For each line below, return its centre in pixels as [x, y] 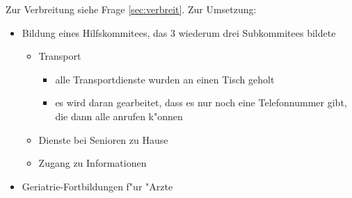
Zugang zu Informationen [93, 163]
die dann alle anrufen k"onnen [119, 116]
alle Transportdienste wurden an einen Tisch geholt [165, 79]
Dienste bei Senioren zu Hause [103, 139]
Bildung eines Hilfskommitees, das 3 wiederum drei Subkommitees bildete [179, 32]
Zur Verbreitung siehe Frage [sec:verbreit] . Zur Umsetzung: [131, 9]
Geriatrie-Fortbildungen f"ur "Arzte [97, 186]
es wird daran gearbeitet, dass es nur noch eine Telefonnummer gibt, [201, 102]
